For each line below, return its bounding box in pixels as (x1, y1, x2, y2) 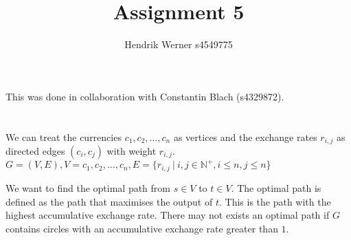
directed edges (5, 143, 65, 157)
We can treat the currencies (5, 129, 122, 144)
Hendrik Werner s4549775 (124, 37, 233, 52)
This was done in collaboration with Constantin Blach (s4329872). (5, 89, 284, 103)
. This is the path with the (218, 194, 331, 208)
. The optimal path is (231, 180, 321, 195)
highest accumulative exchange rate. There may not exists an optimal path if (5, 208, 330, 222)
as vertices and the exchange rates (173, 129, 317, 144)
